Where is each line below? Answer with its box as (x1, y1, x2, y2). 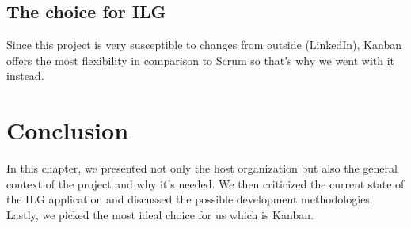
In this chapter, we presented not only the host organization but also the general (6, 160, 398, 177)
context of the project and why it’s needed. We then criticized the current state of (6, 175, 405, 192)
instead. (6, 67, 44, 84)
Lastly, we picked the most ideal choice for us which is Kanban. (6, 206, 314, 222)
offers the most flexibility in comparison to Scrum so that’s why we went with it (6, 51, 395, 68)
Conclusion (6, 114, 129, 146)
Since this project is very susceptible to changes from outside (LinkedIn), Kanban (6, 36, 401, 53)
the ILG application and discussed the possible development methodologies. (6, 191, 373, 207)
